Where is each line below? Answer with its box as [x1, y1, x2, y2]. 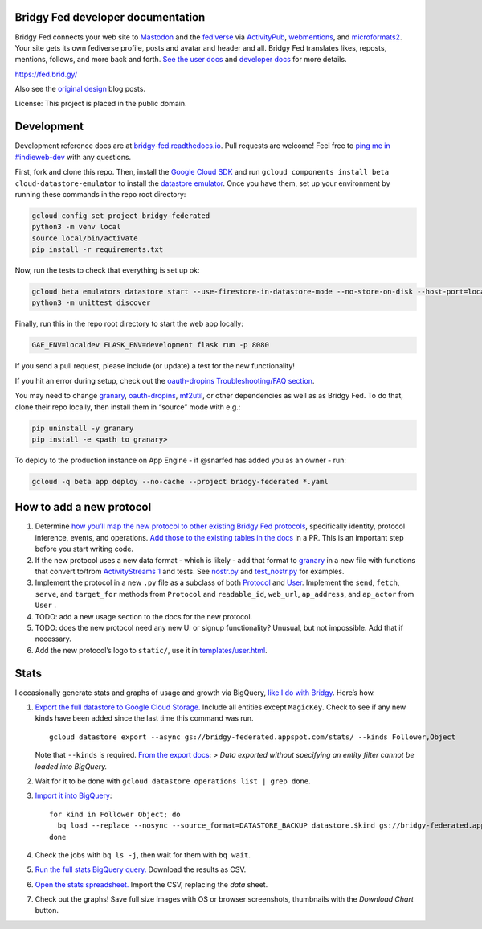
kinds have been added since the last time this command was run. [35, 713, 254, 723]
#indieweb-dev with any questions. [14, 152, 132, 162]
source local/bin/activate [31, 233, 138, 243]
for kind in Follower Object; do [49, 809, 181, 819]
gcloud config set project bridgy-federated [31, 211, 210, 220]
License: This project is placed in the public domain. [14, 99, 188, 109]
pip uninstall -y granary [31, 423, 134, 433]
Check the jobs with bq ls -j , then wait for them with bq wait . [35, 849, 251, 860]
